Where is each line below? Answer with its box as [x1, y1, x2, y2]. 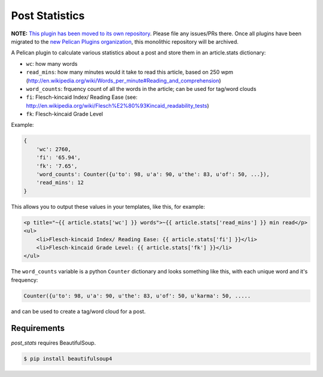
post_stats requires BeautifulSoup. [11, 339, 96, 346]
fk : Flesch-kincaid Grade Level [26, 111, 103, 118]
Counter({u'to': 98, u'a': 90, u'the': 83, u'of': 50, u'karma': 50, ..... [23, 292, 251, 299]
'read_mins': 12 [36, 180, 84, 186]
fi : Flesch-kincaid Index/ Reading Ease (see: [26, 93, 138, 101]
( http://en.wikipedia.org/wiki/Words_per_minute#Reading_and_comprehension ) [26, 77, 221, 84]
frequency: [11, 276, 38, 284]
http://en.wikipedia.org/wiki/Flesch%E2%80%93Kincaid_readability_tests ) [26, 102, 209, 109]
